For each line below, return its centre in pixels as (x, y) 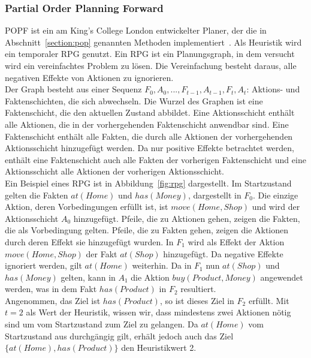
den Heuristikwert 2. (159, 348)
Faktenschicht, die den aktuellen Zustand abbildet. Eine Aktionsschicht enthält (150, 112)
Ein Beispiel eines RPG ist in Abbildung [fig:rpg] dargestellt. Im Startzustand (148, 183)
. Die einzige (276, 195)
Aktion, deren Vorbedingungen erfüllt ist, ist (87, 207)
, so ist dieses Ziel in (197, 300)
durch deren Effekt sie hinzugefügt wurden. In (89, 241)
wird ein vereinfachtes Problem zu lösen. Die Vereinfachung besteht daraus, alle (151, 65)
